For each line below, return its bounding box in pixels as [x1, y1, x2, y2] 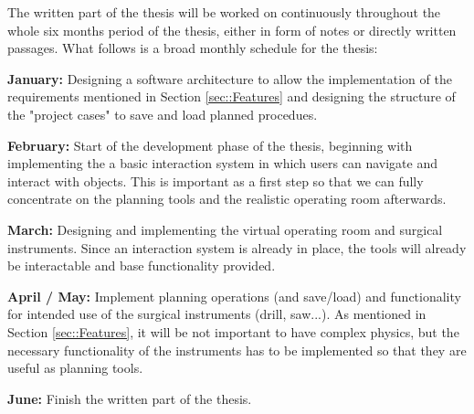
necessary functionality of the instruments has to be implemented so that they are [7, 340, 467, 359]
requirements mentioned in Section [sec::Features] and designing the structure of [7, 87, 456, 106]
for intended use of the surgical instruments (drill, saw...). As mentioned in [7, 304, 427, 324]
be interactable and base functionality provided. [7, 256, 276, 275]
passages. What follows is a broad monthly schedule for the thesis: [7, 38, 378, 58]
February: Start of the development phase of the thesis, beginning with [7, 135, 413, 154]
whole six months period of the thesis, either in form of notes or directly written [7, 20, 457, 39]
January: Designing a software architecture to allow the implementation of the [7, 69, 452, 88]
